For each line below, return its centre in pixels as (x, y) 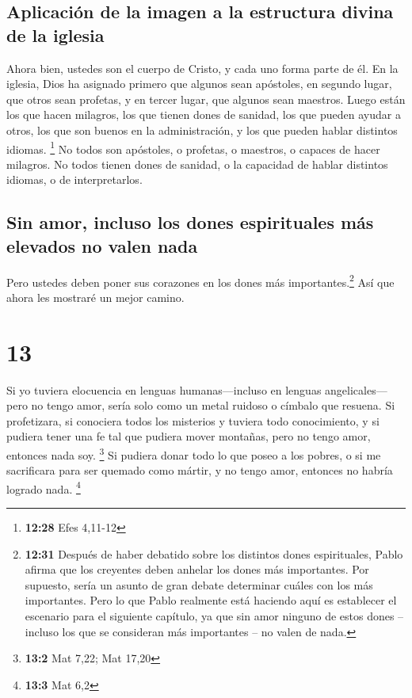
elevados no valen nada (102, 245)
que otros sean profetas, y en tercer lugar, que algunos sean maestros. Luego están (206, 99)
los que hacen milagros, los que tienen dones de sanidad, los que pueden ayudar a (204, 114)
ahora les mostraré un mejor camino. (95, 297)
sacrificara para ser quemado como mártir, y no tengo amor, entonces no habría (200, 470)
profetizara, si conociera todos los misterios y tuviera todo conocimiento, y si (193, 420)
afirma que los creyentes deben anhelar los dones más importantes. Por (197, 569)
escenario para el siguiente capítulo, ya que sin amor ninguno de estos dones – (214, 616)
